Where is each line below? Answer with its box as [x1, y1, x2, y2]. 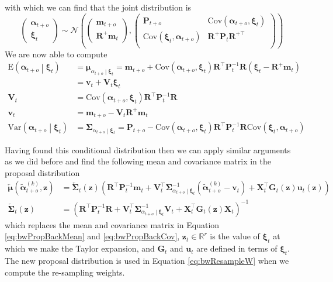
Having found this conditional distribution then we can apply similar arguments [5, 143, 291, 156]
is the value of [210, 230, 260, 242]
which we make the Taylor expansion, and [5, 242, 155, 255]
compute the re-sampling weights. [5, 266, 125, 278]
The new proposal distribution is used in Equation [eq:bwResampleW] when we [5, 255, 289, 267]
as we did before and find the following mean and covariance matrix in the [5, 155, 271, 167]
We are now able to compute [5, 47, 107, 60]
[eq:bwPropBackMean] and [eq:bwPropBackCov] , [5, 230, 180, 242]
